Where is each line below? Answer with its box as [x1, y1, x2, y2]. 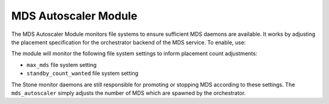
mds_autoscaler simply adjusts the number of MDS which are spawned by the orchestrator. [11, 89, 246, 97]
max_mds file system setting [26, 61, 97, 68]
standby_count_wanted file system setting [26, 70, 138, 77]
